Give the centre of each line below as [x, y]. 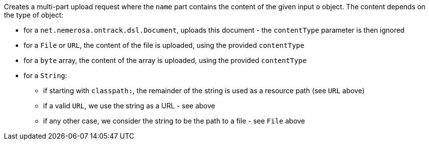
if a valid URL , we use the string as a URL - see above [129, 106]
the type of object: [34, 15]
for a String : [45, 75]
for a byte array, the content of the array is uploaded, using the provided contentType [165, 60]
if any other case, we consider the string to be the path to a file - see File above [174, 121]
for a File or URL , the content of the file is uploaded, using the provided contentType [164, 45]
